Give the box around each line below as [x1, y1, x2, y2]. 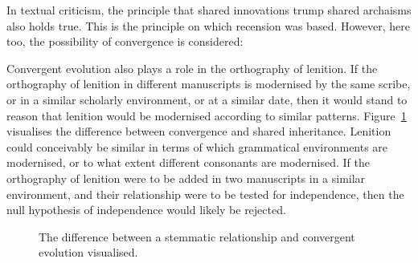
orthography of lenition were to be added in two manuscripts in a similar [6, 169, 366, 186]
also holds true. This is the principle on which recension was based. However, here [6, 17, 410, 34]
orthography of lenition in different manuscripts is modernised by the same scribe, [6, 75, 411, 92]
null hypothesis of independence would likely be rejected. [6, 201, 286, 218]
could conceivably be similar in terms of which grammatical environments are [6, 138, 388, 155]
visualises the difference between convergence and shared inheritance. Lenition [6, 123, 391, 140]
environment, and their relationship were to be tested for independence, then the [6, 185, 404, 202]
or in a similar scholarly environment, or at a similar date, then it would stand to [6, 91, 408, 107]
